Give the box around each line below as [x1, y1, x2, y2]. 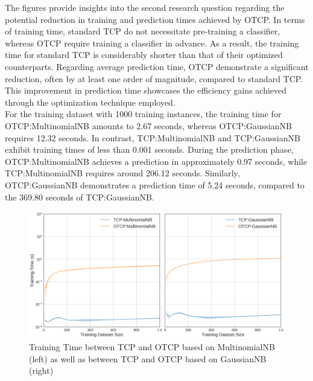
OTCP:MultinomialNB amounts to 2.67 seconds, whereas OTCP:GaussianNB [5, 119, 292, 132]
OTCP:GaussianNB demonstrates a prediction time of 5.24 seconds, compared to [5, 178, 305, 191]
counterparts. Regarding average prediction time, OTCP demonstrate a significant [5, 60, 309, 72]
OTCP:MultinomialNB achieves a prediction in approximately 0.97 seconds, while [5, 155, 308, 167]
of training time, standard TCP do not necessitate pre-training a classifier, [5, 25, 280, 37]
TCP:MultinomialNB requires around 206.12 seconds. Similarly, [5, 167, 240, 179]
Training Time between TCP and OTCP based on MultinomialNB [29, 341, 275, 353]
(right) [29, 364, 54, 377]
